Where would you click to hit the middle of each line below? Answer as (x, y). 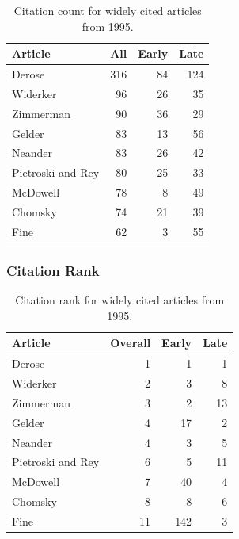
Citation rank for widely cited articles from (120, 300)
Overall (131, 343)
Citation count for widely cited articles (108, 10)
